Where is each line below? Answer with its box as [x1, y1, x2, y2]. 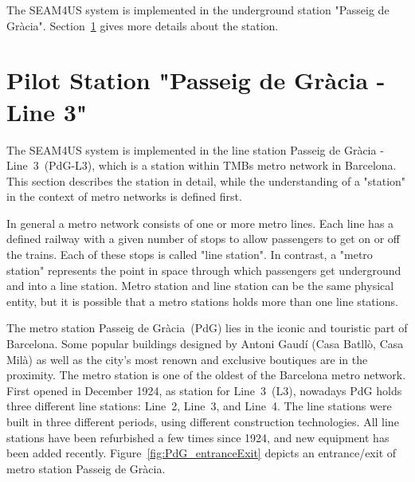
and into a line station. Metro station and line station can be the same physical [6, 277, 394, 294]
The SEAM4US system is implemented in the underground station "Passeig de [6, 2, 390, 18]
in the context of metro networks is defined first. [6, 188, 242, 205]
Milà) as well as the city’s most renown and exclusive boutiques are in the [6, 351, 368, 367]
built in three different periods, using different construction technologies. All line [6, 413, 399, 429]
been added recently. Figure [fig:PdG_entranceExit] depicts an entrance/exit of [6, 445, 397, 461]
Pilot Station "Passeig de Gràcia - [6, 64, 386, 96]
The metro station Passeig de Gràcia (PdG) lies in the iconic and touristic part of [6, 319, 408, 336]
